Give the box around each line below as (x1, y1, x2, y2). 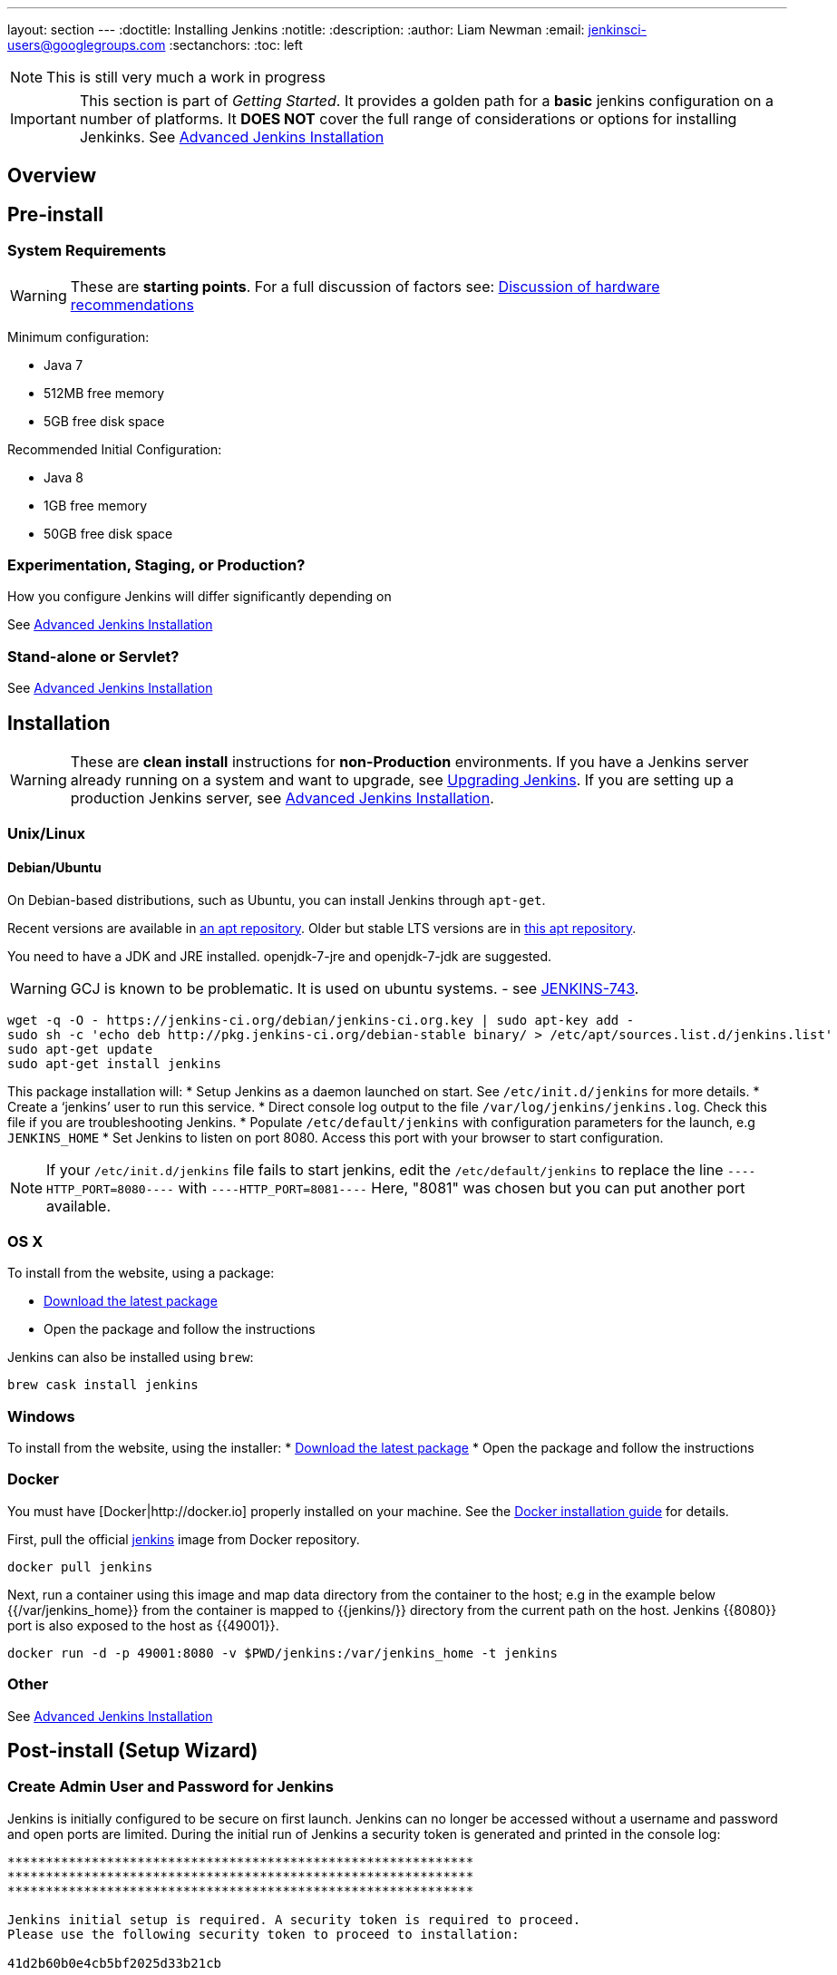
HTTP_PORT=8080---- (46, 1182, 174, 1196)
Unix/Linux (7, 824, 85, 843)
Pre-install (7, 202, 103, 226)
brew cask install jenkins (7, 1377, 199, 1393)
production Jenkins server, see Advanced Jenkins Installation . (70, 788, 494, 807)
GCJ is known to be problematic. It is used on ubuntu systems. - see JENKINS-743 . (70, 978, 639, 997)
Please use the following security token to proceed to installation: (7, 1926, 520, 1941)
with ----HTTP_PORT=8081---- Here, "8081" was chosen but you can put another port (178, 1178, 745, 1197)
